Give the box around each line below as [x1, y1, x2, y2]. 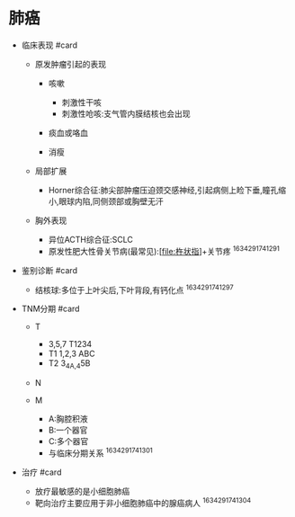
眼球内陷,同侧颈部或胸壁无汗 [58, 195, 164, 207]
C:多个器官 [48, 436, 89, 447]
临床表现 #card [21, 40, 78, 50]
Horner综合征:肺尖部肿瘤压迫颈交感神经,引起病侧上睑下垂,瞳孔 [48, 184, 279, 195]
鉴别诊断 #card [21, 264, 78, 275]
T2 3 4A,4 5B [48, 358, 91, 371]
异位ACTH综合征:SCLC [48, 234, 134, 245]
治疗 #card [21, 467, 62, 477]
